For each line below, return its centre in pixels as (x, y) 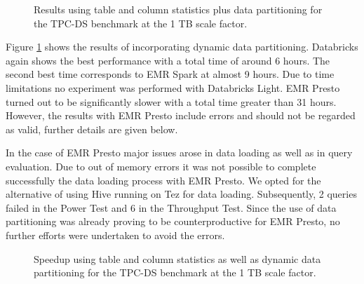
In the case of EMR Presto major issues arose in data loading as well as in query (179, 153)
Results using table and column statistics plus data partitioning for (178, 9)
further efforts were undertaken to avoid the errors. (115, 235)
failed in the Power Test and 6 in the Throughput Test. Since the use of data (171, 207)
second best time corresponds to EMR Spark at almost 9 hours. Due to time (170, 74)
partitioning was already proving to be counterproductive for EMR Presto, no (173, 221)
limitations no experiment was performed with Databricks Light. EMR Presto (173, 87)
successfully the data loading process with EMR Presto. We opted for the (163, 180)
